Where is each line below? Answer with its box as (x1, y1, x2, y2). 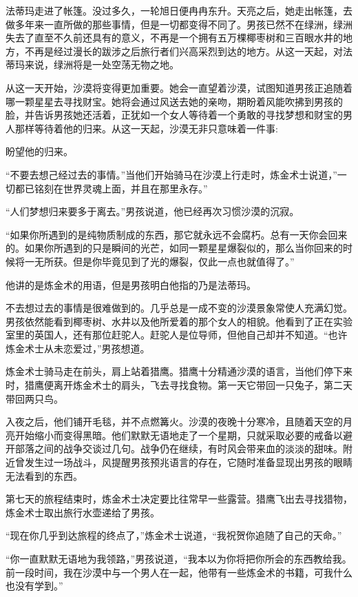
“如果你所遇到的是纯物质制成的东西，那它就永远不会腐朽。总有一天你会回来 (6, 227, 348, 241)
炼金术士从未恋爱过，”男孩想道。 (6, 341, 150, 355)
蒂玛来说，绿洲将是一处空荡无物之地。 (6, 57, 179, 72)
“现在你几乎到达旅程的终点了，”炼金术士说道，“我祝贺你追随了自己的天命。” (6, 528, 342, 543)
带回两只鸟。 (6, 391, 63, 405)
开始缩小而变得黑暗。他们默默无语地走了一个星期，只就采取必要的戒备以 (14, 427, 343, 442)
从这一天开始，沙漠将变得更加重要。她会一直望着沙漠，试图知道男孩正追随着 (6, 80, 352, 94)
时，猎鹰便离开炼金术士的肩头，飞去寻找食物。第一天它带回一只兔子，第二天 (6, 378, 352, 392)
